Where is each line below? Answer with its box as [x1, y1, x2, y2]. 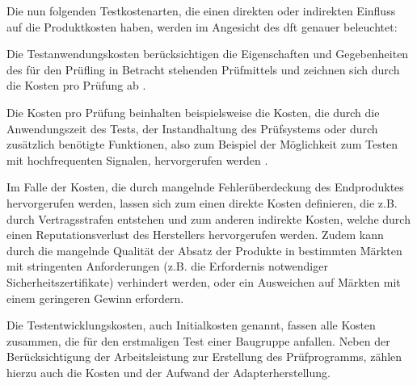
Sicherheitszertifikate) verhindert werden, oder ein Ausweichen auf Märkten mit [6, 273, 401, 290]
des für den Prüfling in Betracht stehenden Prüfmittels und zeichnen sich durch [6, 61, 400, 78]
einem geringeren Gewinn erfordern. [6, 289, 184, 306]
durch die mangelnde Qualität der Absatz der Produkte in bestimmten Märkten [6, 241, 402, 258]
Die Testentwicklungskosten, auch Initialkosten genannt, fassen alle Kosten [6, 317, 376, 334]
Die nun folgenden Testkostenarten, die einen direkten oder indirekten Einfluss [6, 2, 396, 19]
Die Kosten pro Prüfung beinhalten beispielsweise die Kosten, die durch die [6, 103, 380, 120]
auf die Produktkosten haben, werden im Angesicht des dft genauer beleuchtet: [6, 18, 398, 35]
